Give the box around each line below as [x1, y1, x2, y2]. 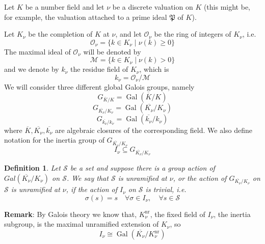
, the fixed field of [150, 208, 205, 219]
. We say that [66, 172, 109, 183]
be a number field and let [25, 2, 104, 12]
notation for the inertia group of [4, 134, 104, 145]
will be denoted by [83, 46, 141, 57]
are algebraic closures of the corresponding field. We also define [55, 124, 252, 135]
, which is [139, 64, 169, 74]
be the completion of [28, 29, 93, 39]
